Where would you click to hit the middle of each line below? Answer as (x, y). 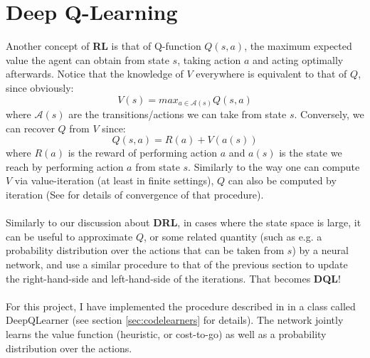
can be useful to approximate (69, 236)
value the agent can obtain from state (88, 59)
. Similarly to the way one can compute (274, 166)
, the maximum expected (298, 46)
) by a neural (320, 250)
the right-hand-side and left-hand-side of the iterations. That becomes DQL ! (173, 278)
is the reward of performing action (143, 153)
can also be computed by (282, 180)
